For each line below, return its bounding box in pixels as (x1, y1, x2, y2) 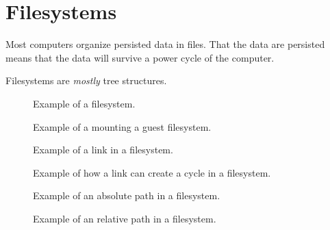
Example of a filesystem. (33, 96, 136, 110)
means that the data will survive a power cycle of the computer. (5, 50, 275, 64)
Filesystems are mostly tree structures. (5, 73, 167, 88)
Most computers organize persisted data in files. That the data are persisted (5, 37, 325, 51)
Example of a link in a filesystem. (33, 142, 173, 157)
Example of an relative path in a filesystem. (33, 211, 216, 225)
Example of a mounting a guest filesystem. (33, 119, 212, 133)
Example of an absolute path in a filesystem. (33, 188, 220, 203)
